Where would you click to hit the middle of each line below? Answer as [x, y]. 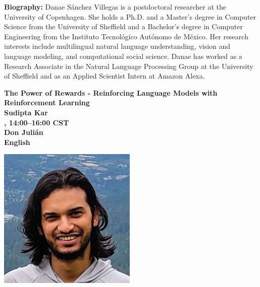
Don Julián [24, 132]
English [17, 142]
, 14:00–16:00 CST [37, 122]
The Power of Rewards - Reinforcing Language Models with [111, 92]
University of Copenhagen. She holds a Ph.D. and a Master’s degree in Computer [130, 16]
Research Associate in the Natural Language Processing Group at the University [129, 66]
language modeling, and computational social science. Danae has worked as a [123, 56]
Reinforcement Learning [47, 102]
